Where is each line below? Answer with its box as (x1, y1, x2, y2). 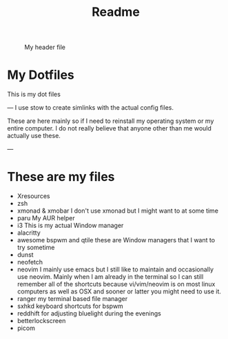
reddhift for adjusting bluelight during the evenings (17, 309, 162, 318)
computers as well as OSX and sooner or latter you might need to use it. (17, 287, 222, 296)
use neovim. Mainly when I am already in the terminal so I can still (17, 273, 204, 281)
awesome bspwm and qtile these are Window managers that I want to (17, 236, 216, 244)
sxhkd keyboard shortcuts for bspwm (17, 302, 124, 311)
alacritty (17, 229, 41, 237)
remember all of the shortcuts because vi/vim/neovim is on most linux (17, 280, 216, 289)
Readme (92, 4, 140, 20)
